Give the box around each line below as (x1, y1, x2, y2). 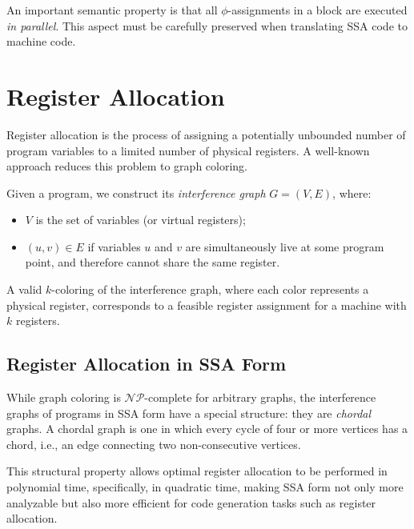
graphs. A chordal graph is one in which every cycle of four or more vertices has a (6, 420, 408, 437)
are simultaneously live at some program (185, 238, 384, 254)
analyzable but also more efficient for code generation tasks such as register (6, 494, 376, 511)
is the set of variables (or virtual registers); (35, 211, 246, 228)
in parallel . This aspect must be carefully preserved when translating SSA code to (6, 17, 408, 34)
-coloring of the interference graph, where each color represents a (51, 281, 369, 298)
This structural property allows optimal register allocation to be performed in (6, 463, 388, 479)
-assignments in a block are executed (227, 2, 408, 18)
